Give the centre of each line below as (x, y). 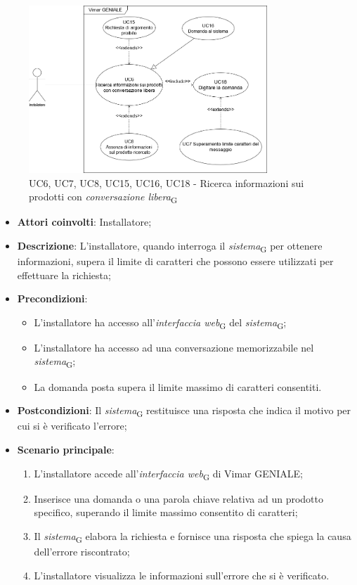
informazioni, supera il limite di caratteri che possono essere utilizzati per (175, 261)
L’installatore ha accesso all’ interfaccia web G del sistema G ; (160, 323)
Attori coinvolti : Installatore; (84, 222)
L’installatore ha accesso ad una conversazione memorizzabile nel (174, 347)
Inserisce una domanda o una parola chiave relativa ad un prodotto (178, 498)
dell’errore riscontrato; (82, 551)
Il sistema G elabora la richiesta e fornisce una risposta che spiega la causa (193, 536)
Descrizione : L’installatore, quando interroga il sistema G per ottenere (170, 246)
